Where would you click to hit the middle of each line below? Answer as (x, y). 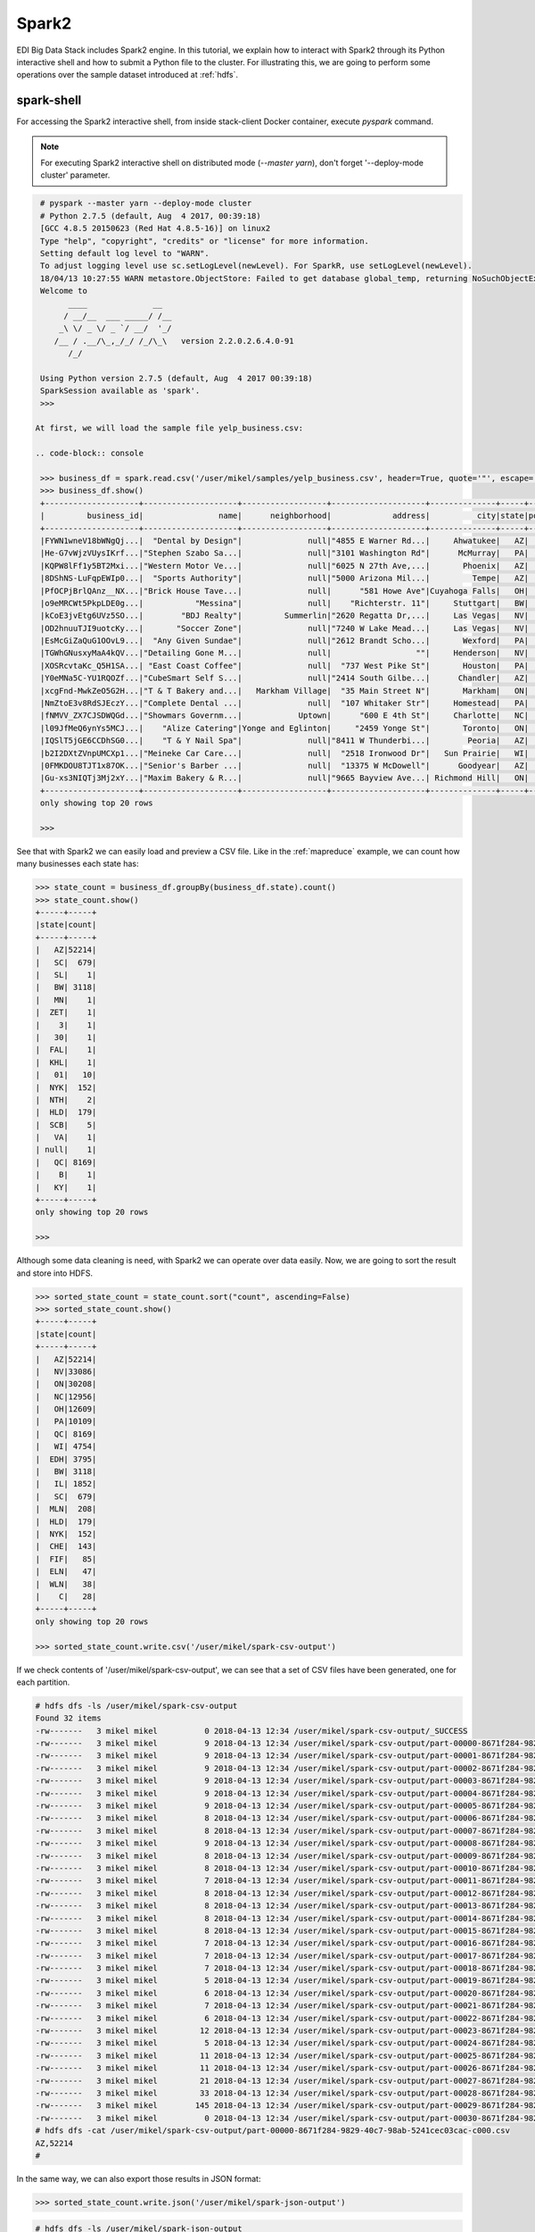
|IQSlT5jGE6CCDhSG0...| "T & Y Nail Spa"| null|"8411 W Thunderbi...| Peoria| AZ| (285, 741)
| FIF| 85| (66, 1559)
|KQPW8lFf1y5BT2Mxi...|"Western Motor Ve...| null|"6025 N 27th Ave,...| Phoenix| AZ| (285, 566)
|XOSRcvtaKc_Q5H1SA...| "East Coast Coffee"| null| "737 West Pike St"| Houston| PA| (285, 666)
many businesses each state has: (78, 864)
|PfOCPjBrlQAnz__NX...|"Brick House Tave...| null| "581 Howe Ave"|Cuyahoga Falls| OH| (285, 591)
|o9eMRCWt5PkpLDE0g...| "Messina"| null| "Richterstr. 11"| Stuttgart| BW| (285, 603)
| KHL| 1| (66, 1062)
